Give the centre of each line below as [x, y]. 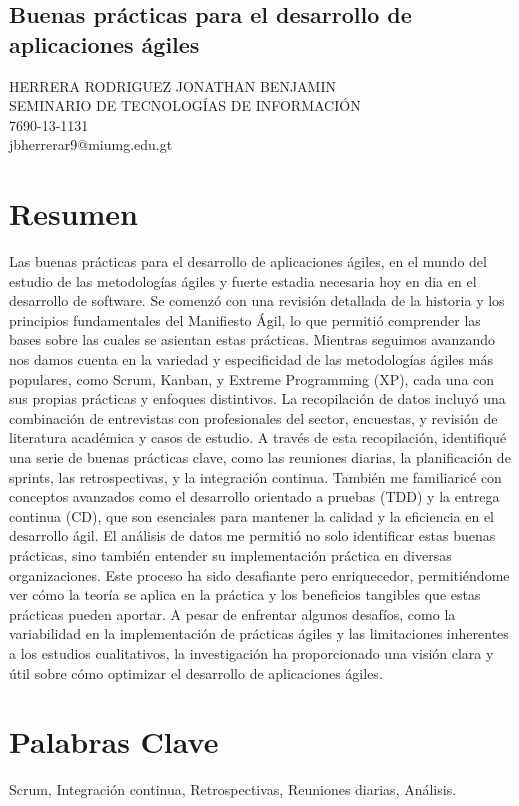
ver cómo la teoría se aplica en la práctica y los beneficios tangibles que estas [245, 594]
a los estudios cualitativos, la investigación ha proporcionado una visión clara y [251, 652]
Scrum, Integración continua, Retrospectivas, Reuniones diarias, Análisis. [233, 789]
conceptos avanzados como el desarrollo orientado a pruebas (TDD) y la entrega [254, 496]
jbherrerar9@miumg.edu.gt [91, 144]
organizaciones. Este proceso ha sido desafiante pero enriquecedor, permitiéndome [259, 574]
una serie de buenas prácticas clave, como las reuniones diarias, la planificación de [260, 457]
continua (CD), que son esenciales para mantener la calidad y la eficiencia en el [252, 515]
